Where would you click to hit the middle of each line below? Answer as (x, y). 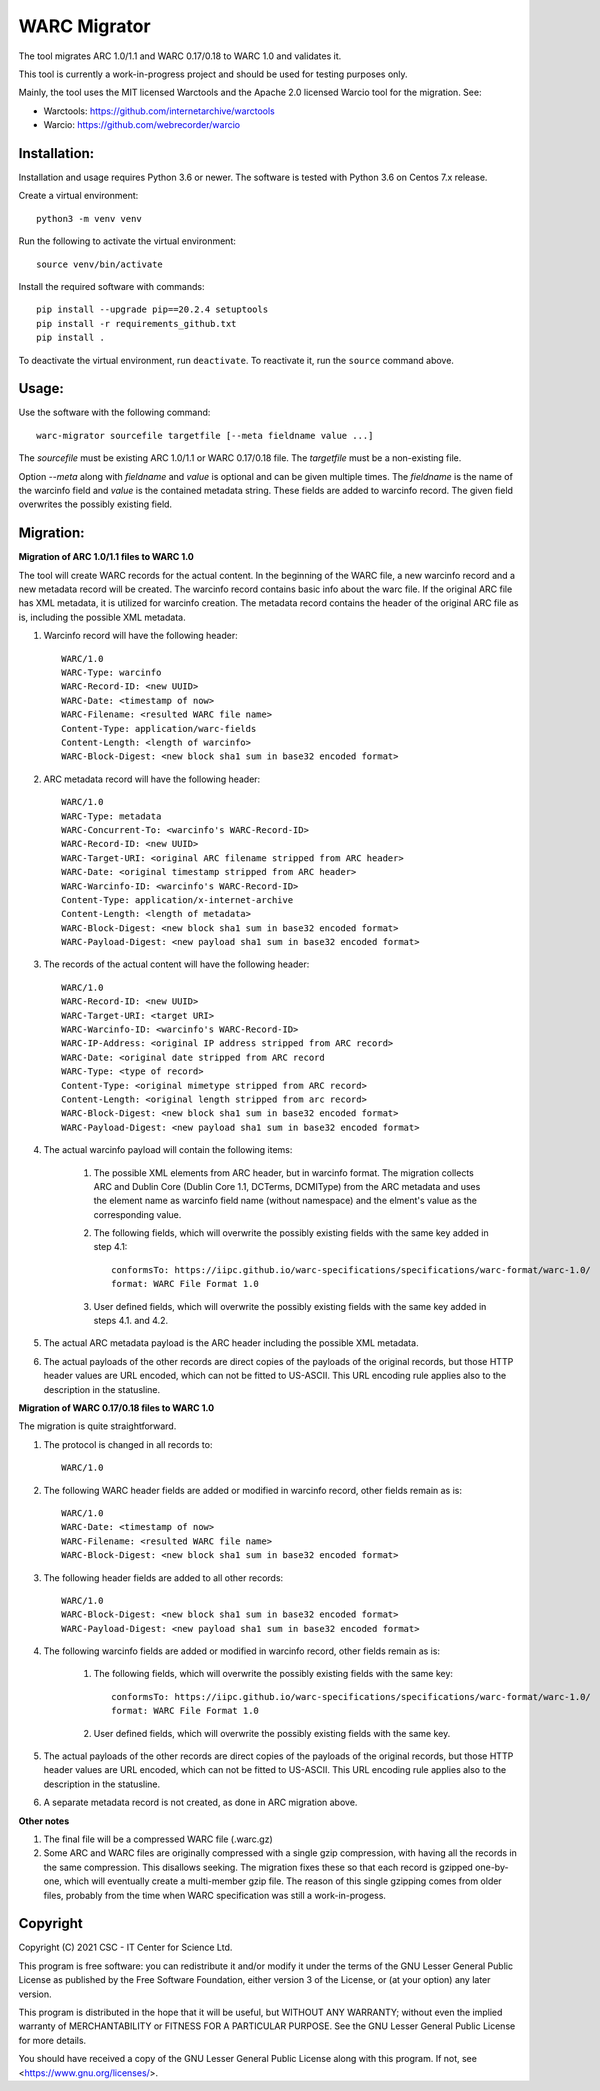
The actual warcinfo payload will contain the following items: (168, 1150)
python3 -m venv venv (89, 218)
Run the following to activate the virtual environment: (127, 241)
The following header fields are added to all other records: (163, 1577)
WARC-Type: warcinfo (111, 673)
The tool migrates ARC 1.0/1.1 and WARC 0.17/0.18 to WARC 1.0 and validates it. (180, 56)
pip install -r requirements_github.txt (136, 323)
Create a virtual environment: (78, 196)
